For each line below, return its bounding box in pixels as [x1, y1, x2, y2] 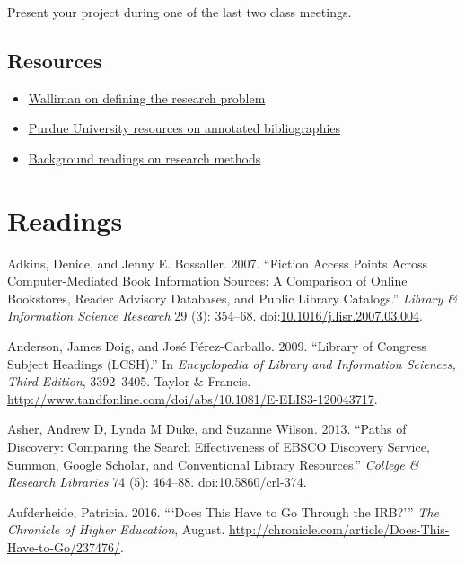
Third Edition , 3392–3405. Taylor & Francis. [7, 372, 251, 391]
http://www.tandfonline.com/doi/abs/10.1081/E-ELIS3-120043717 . [7, 389, 378, 408]
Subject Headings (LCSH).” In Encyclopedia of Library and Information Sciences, [7, 354, 456, 373]
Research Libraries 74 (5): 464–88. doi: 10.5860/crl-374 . [7, 472, 307, 491]
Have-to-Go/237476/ [7, 538, 121, 557]
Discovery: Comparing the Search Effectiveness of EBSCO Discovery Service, [7, 437, 430, 456]
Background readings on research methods [28, 148, 261, 167]
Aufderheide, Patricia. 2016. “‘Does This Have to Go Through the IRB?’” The [7, 502, 439, 521]
